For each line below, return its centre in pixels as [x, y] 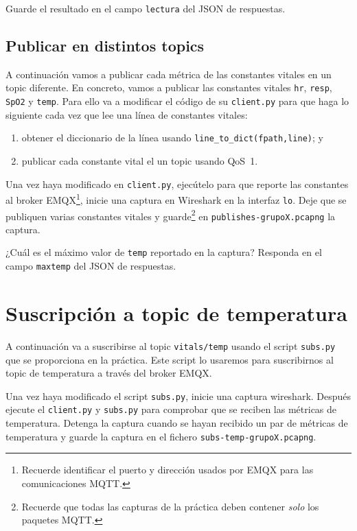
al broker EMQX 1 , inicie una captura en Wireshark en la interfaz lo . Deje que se [176, 199]
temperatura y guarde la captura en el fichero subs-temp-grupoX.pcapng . [161, 436]
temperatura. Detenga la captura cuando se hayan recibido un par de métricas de [177, 423]
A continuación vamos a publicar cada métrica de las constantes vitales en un [169, 74]
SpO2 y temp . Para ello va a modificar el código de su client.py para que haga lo [177, 101]
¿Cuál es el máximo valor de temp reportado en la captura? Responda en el [164, 252]
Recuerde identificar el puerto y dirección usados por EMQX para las [168, 470]
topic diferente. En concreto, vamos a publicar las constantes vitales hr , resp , [169, 87]
